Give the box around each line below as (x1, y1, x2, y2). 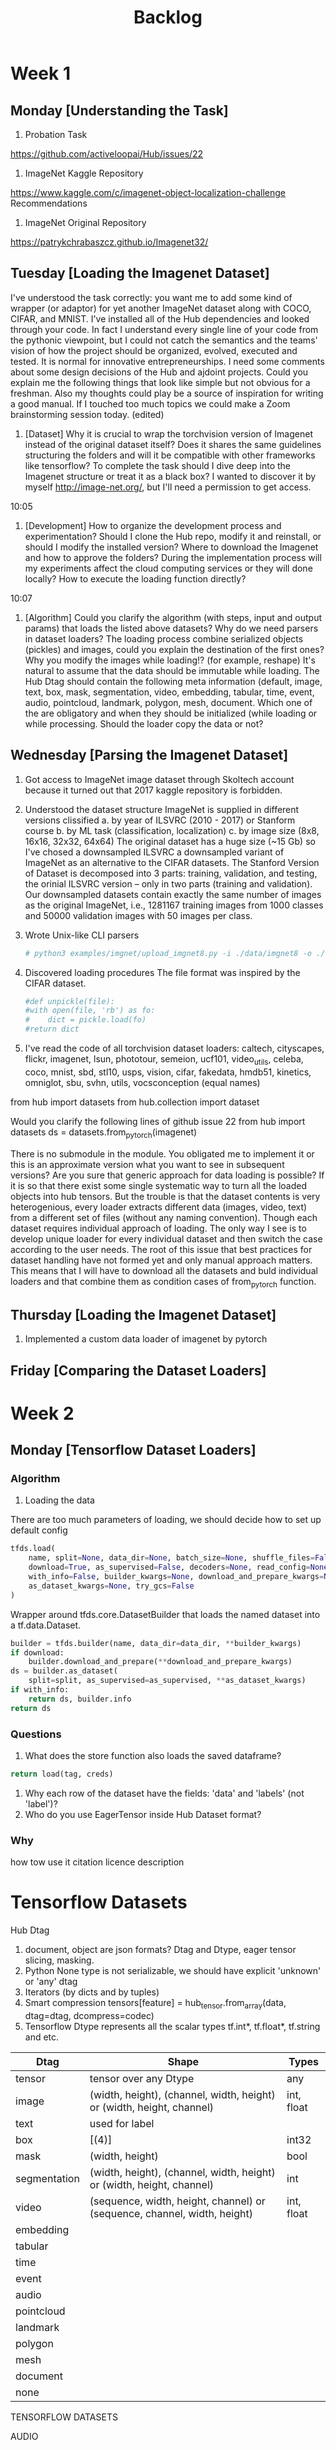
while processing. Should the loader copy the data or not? (24, 717, 264, 730)
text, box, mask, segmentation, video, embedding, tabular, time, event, (24, 686, 315, 698)
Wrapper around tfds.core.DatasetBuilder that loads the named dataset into (10, 1608, 321, 1620)
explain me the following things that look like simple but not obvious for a (10, 376, 311, 388)
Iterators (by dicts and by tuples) (24, 1986, 160, 1998)
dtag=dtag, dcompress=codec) (24, 2009, 155, 2021)
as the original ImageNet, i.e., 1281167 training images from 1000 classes (24, 899, 324, 911)
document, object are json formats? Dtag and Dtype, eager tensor (24, 1944, 297, 1956)
